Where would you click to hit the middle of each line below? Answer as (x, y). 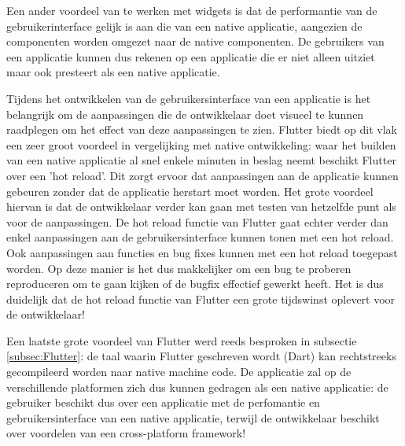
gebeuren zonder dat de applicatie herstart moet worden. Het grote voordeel (190, 191)
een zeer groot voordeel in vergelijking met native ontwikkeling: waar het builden (201, 144)
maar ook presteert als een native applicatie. (113, 72)
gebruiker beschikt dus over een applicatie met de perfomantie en (163, 402)
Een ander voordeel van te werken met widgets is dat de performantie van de (192, 10)
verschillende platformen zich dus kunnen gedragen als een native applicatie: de (197, 387)
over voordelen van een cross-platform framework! (126, 433)
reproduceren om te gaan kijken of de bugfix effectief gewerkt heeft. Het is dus (195, 284)
